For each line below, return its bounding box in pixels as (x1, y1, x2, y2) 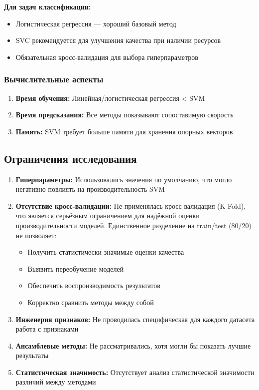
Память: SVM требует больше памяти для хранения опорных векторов (15, 126, 233, 136)
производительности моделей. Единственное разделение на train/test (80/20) (15, 220, 252, 230)
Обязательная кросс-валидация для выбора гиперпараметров (15, 51, 198, 62)
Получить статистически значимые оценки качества (27, 247, 184, 257)
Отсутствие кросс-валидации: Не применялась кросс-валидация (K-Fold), (15, 200, 246, 211)
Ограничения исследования (4, 150, 137, 166)
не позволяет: (15, 230, 57, 240)
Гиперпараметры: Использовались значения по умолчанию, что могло (15, 174, 232, 184)
